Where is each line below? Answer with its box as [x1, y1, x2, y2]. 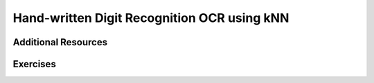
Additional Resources [12, 36, 107, 48]
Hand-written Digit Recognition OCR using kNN [12, 10, 290, 25]
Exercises [12, 58, 57, 70]
